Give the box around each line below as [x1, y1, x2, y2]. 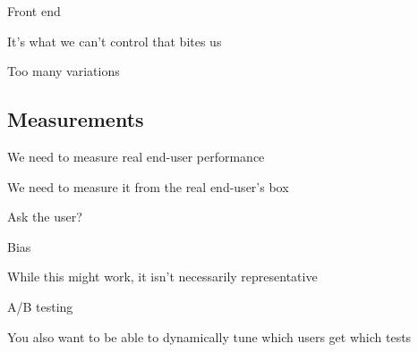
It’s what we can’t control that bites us [7, 31, 222, 50]
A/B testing [7, 297, 73, 315]
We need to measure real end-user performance [7, 147, 265, 165]
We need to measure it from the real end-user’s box [7, 177, 289, 196]
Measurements [7, 105, 144, 133]
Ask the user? [7, 207, 82, 226]
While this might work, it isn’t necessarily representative [7, 267, 318, 286]
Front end [7, 2, 61, 20]
